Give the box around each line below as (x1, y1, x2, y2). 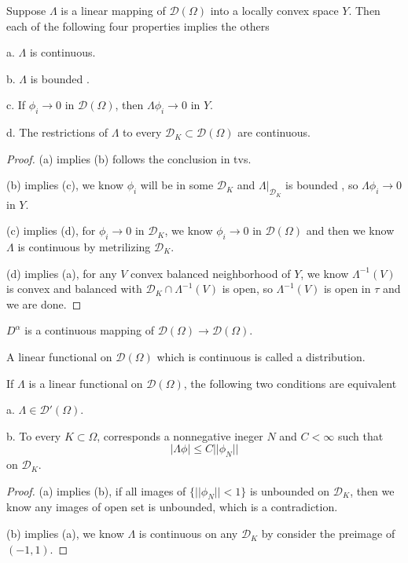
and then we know (306, 222, 395, 239)
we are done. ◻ (6, 295, 82, 312)
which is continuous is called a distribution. (156, 348, 366, 364)
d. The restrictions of (6, 124, 108, 141)
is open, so (222, 280, 273, 297)
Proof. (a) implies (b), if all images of (6, 482, 186, 499)
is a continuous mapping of (24, 322, 154, 338)
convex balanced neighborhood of (130, 265, 291, 281)
